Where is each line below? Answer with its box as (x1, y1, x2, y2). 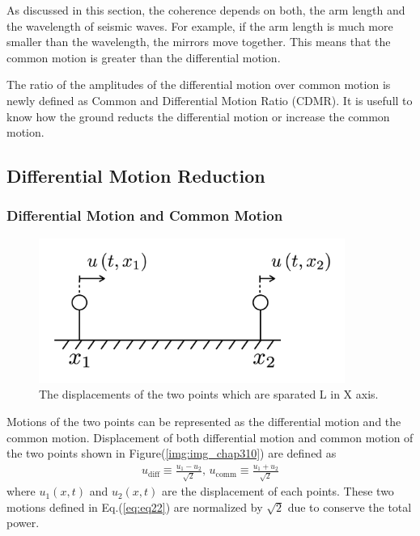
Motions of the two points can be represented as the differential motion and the (6, 412, 401, 429)
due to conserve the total (287, 498, 412, 515)
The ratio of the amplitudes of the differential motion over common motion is (6, 76, 391, 93)
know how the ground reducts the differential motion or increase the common (6, 108, 390, 125)
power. (6, 514, 40, 531)
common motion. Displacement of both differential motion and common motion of (6, 428, 414, 445)
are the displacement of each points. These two (162, 483, 394, 500)
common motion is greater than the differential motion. (6, 49, 281, 65)
